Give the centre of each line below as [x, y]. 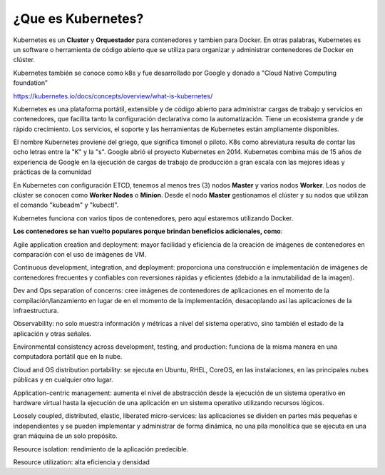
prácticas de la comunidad [52, 172]
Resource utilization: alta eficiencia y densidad [81, 462]
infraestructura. [36, 310]
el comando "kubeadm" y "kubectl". [66, 205]
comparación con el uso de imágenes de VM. [80, 254]
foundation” [30, 83]
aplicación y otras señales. [52, 333]
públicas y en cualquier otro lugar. [63, 380]
